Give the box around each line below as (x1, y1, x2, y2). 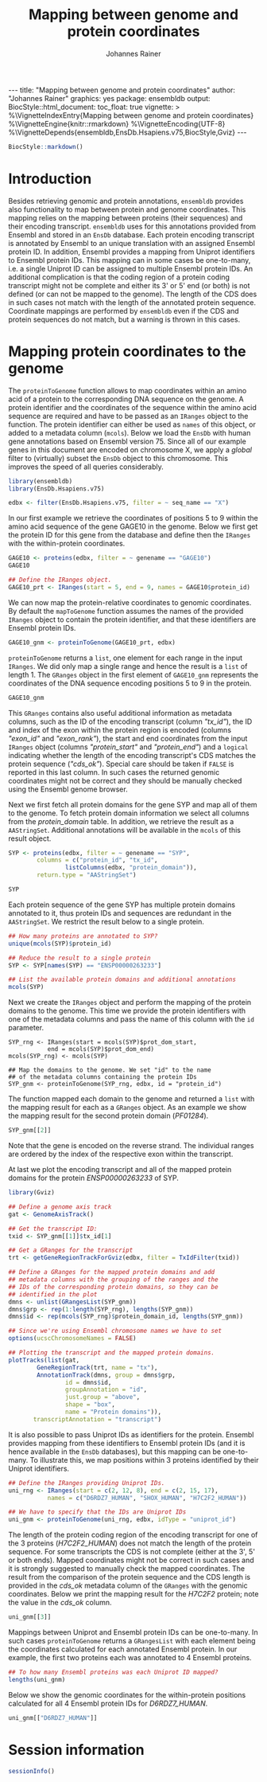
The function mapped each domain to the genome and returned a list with (8, 1094, 255, 1104)
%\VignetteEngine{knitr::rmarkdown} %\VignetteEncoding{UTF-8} (8, 119, 226, 128)
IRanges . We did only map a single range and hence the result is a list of (8, 661, 248, 670)
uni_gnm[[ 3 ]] (8, 1613, 52, 1621)
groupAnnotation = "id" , (64, 1385, 148, 1394)
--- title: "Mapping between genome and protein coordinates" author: (8, 85, 236, 95)
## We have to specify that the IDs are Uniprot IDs (8, 1508, 187, 1516)
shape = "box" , (64, 1401, 115, 1409)
